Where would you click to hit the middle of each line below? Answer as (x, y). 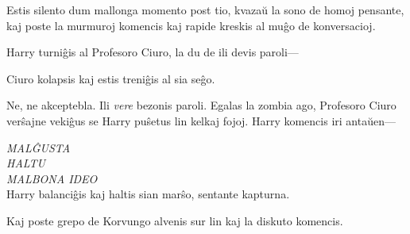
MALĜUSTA (39, 147)
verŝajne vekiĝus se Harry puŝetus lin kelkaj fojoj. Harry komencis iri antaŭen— (201, 120)
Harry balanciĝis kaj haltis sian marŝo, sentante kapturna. (148, 194)
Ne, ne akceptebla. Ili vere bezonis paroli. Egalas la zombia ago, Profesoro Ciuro (201, 105)
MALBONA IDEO (52, 178)
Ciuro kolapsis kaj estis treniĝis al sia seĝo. (111, 78)
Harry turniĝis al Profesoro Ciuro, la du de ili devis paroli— (153, 52)
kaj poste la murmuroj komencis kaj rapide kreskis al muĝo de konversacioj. (191, 25)
